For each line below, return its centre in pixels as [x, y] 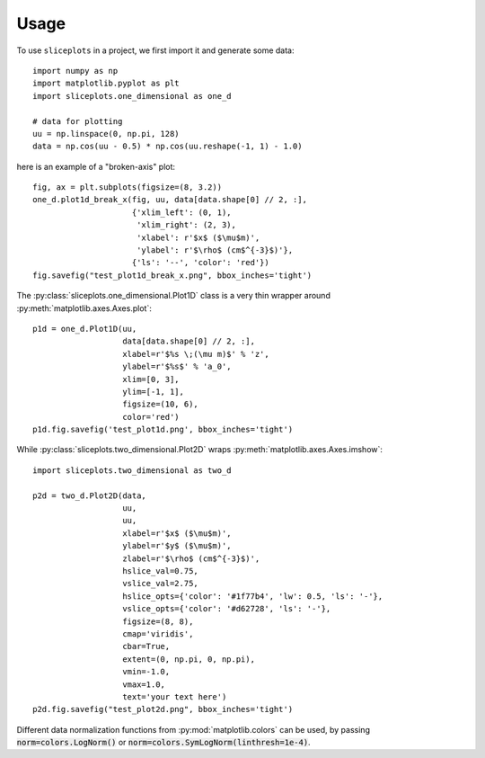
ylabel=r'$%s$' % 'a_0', [177, 367]
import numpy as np [75, 71]
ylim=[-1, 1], [153, 392]
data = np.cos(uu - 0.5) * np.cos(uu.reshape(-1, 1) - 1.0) [168, 147]
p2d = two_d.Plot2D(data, [90, 495]
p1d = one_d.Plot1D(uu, [85, 329]
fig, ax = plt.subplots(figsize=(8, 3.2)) [128, 187]
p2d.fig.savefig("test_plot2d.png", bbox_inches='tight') [163, 709]
